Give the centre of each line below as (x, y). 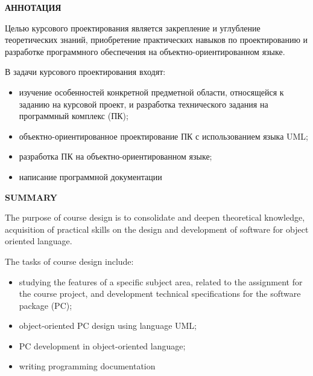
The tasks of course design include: (69, 261)
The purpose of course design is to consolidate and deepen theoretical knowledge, (155, 217)
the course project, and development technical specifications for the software (160, 293)
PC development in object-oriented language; (102, 345)
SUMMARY (31, 197)
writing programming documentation (87, 366)
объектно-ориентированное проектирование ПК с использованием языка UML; (163, 136)
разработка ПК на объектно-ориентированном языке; (115, 156)
